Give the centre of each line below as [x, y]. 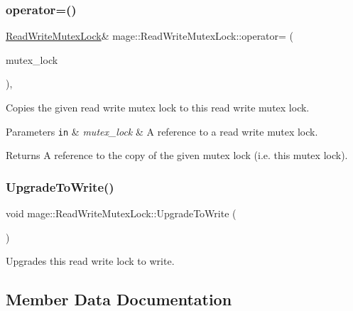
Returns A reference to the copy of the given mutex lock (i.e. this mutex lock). [177, 155]
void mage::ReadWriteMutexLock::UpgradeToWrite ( [121, 213]
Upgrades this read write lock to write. [90, 261]
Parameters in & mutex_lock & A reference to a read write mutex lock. [162, 131]
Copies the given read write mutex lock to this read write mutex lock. [158, 107]
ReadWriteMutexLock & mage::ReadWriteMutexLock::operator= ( [150, 36]
